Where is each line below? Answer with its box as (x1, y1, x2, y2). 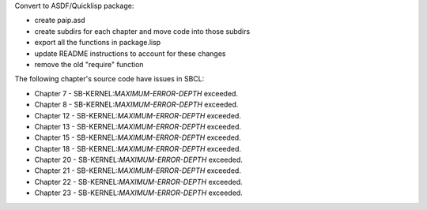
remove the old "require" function (34, 59, 144, 69)
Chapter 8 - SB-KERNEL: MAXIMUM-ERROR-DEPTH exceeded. (34, 99, 239, 110)
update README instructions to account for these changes (34, 48, 226, 58)
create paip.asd (34, 16, 86, 25)
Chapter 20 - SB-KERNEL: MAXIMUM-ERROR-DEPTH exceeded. (34, 155, 243, 165)
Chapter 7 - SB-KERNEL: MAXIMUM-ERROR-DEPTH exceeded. (34, 88, 239, 98)
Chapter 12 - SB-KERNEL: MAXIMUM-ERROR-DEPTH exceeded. (34, 111, 241, 120)
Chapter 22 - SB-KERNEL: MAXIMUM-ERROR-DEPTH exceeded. (34, 177, 243, 186)
